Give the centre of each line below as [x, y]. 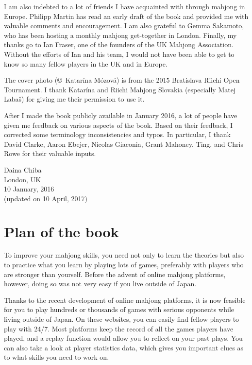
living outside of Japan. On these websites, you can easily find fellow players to [122, 319]
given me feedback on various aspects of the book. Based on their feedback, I [118, 125]
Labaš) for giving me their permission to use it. [74, 99]
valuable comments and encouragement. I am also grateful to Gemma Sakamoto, [124, 26]
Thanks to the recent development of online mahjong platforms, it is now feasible [125, 300]
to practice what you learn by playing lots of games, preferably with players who [124, 264]
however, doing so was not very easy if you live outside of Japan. [100, 284]
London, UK [23, 179]
